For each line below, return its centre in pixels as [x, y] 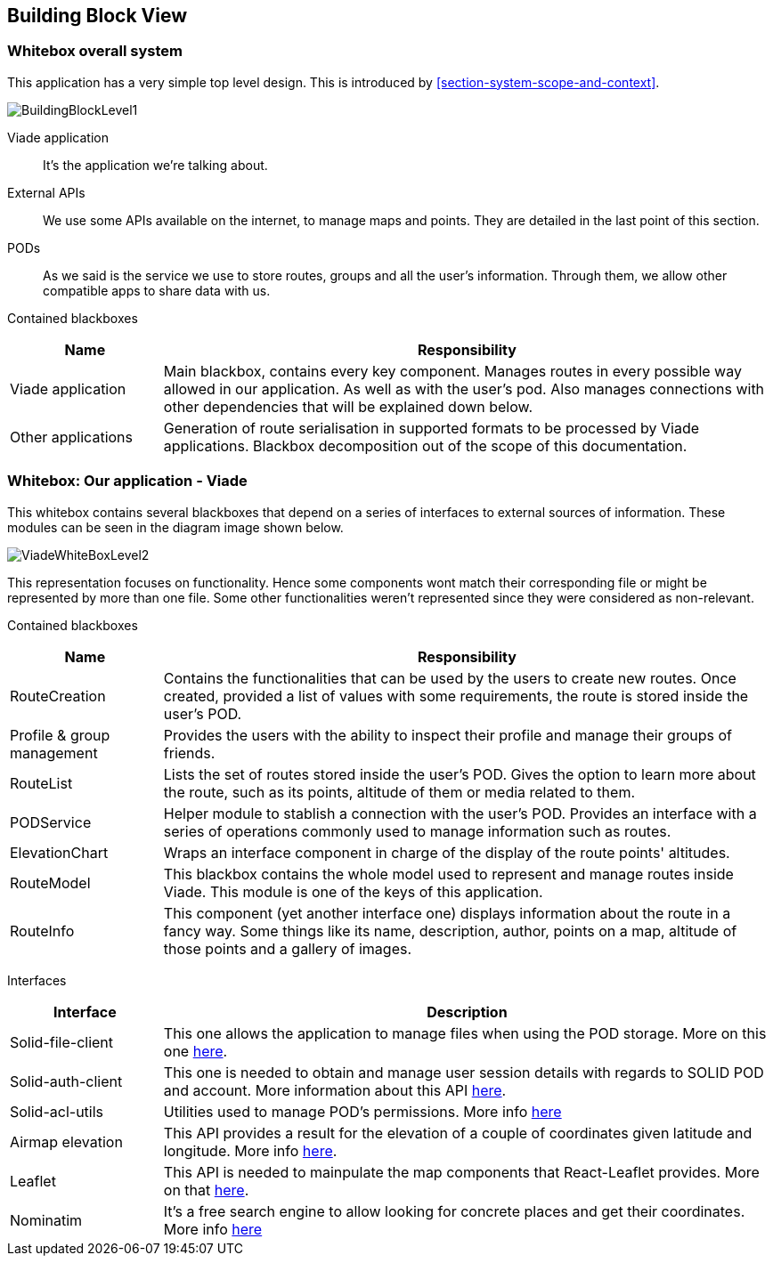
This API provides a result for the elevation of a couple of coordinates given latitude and [458, 1133]
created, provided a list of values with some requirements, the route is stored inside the [456, 696]
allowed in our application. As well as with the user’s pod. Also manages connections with [464, 389]
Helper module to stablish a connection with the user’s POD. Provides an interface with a [460, 813]
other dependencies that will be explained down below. [348, 406]
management [54, 753]
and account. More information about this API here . [335, 1090]
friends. [189, 753]
